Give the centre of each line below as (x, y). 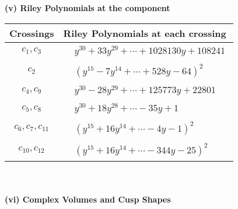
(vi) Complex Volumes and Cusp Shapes (88, 199)
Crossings (32, 33)
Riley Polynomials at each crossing (145, 33)
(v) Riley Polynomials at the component (87, 8)
